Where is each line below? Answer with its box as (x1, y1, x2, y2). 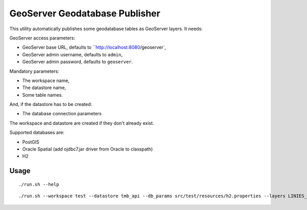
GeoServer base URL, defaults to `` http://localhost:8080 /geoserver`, (22, 44, 166, 51)
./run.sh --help (18, 181, 59, 187)
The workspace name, (22, 77, 70, 83)
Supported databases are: (9, 130, 64, 136)
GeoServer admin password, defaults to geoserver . (22, 59, 133, 65)
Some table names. (22, 92, 63, 98)
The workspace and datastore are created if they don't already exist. (9, 120, 155, 126)
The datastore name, (22, 85, 67, 91)
